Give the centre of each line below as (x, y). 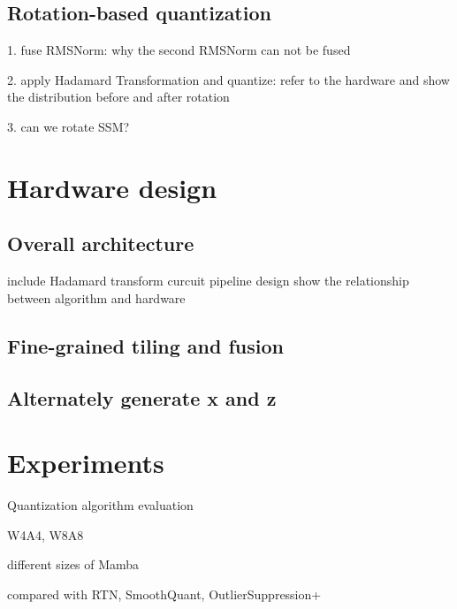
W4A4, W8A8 (46, 534)
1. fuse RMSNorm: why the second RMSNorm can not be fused (179, 50)
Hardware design (112, 187)
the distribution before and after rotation (118, 97)
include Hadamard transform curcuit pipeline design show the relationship (208, 281)
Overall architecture (101, 244)
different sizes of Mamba (73, 564)
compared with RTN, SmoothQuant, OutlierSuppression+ (164, 594)
